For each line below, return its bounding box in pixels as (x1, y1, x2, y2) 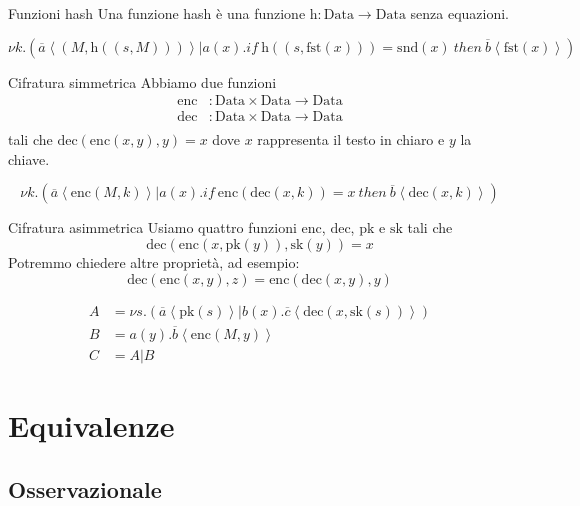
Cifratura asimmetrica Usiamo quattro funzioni (8, 217, 297, 238)
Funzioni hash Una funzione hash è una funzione (8, 3, 306, 23)
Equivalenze (8, 405, 175, 446)
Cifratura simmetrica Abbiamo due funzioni (8, 71, 277, 92)
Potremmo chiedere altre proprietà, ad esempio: (8, 252, 300, 273)
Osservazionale (8, 473, 162, 504)
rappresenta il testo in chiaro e (257, 129, 445, 150)
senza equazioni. (410, 3, 509, 23)
